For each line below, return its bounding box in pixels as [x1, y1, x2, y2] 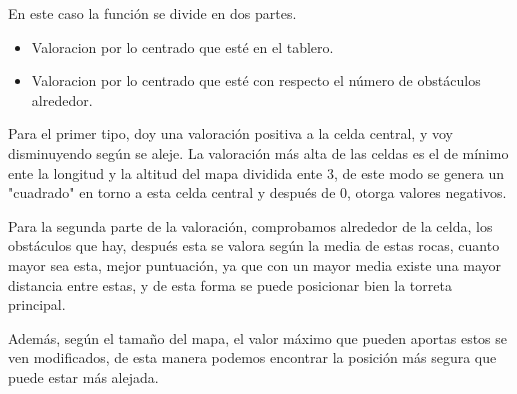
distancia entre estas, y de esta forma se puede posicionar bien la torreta [8, 274, 452, 295]
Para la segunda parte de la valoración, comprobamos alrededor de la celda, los [8, 215, 493, 236]
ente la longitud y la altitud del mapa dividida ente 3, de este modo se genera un [8, 162, 505, 183]
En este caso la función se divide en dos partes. [8, 3, 297, 23]
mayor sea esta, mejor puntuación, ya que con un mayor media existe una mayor [8, 254, 502, 275]
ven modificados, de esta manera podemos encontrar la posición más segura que [8, 347, 497, 368]
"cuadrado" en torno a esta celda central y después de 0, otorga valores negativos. [8, 182, 507, 203]
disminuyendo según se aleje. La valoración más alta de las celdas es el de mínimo [8, 142, 509, 163]
